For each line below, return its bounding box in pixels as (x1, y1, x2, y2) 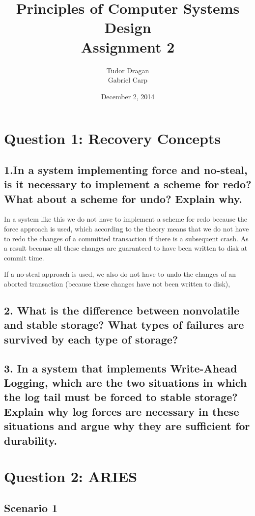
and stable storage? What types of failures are (4, 317, 244, 332)
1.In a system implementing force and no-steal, (4, 162, 248, 177)
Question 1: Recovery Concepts (4, 128, 221, 148)
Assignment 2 (81, 36, 175, 57)
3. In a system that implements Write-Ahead (4, 360, 237, 375)
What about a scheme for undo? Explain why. (4, 191, 242, 206)
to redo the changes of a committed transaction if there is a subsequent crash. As (4, 233, 249, 243)
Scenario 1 (4, 500, 58, 515)
